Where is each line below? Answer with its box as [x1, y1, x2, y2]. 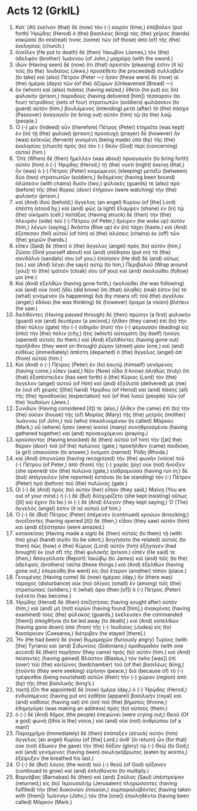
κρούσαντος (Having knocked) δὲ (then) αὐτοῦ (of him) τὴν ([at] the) [15, 436, 182, 443]
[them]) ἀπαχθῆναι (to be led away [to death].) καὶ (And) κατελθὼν [15, 617, 179, 624]
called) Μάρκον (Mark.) [15, 798, 73, 805]
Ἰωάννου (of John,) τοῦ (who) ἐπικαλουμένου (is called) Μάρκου [15, 417, 174, 424]
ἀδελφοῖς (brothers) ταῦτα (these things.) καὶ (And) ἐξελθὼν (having [15, 560, 184, 568]
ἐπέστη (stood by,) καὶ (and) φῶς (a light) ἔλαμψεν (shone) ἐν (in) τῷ [15, 205, 184, 212]
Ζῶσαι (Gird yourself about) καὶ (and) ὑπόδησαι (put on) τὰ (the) [15, 248, 171, 255]
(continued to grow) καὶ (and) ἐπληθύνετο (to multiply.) [15, 767, 150, 774]
